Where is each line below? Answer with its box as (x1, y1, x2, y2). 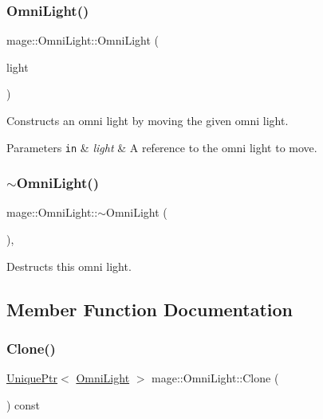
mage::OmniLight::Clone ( (152, 370, 279, 386)
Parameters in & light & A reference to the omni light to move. (6, 139, 317, 155)
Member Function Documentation (6, 296, 293, 321)
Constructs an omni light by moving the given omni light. (6, 112, 289, 128)
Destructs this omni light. (6, 257, 132, 274)
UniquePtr (6, 370, 58, 386)
